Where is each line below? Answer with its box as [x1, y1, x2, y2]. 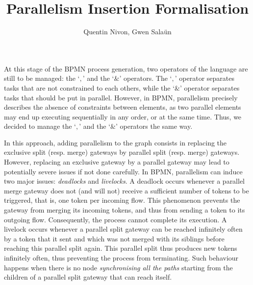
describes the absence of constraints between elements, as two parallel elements [4, 102, 241, 112]
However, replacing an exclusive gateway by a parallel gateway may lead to [4, 157, 229, 167]
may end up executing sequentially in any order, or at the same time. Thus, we [4, 111, 242, 121]
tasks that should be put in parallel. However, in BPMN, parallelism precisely [4, 92, 238, 102]
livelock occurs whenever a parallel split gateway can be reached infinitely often [4, 224, 243, 234]
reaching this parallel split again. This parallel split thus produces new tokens [4, 243, 237, 253]
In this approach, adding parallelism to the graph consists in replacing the [4, 137, 227, 147]
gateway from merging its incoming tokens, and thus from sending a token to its [4, 205, 245, 215]
